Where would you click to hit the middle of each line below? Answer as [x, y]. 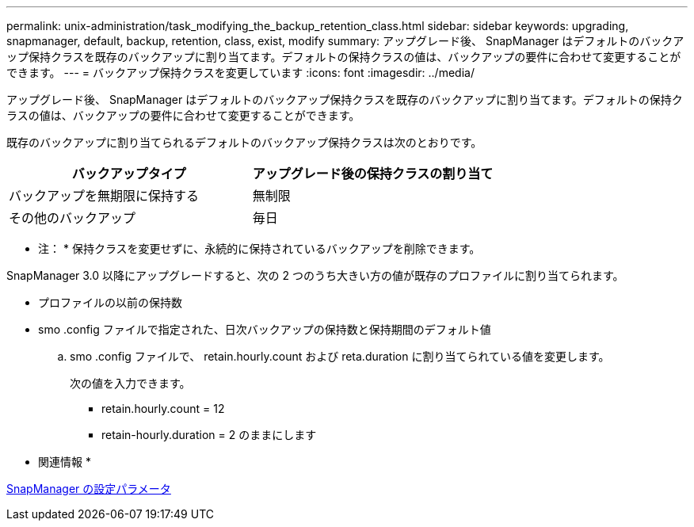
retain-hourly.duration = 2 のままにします [209, 435]
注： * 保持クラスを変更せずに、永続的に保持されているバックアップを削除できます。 [259, 248]
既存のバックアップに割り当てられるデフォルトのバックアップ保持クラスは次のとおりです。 [244, 142]
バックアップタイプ [129, 174]
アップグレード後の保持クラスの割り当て [373, 174]
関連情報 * [65, 462]
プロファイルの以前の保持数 [110, 302]
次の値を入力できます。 [130, 383]
